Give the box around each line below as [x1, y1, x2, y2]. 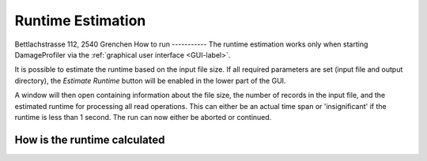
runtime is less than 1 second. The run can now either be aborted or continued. [14, 112, 272, 122]
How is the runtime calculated [14, 133, 165, 146]
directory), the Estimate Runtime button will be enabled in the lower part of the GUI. [14, 76, 286, 85]
